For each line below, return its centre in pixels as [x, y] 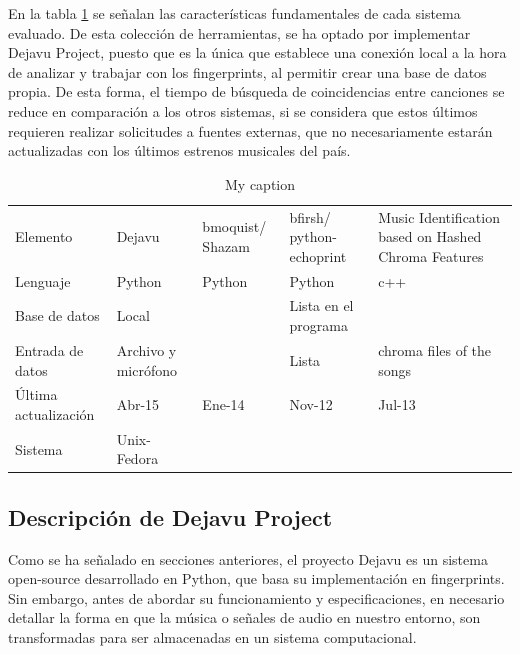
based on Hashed [430, 236]
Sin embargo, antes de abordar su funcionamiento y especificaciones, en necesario [256, 597]
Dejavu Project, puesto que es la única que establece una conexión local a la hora [257, 52]
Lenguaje [43, 280]
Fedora [137, 458]
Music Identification [439, 216]
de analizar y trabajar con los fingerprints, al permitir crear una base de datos [247, 71]
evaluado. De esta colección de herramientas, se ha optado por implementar [239, 32]
